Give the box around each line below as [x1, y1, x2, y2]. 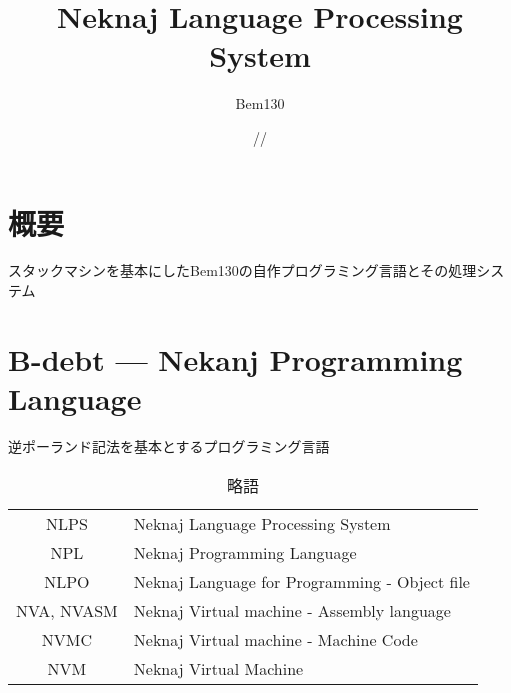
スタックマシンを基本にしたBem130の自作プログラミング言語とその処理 [8, 260, 477, 281]
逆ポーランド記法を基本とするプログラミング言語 [8, 435, 330, 456]
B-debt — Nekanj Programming [8, 338, 463, 379]
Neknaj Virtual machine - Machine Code [133, 627, 418, 651]
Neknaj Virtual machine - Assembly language [133, 598, 451, 622]
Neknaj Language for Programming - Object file [133, 569, 470, 593]
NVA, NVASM [16, 598, 118, 622]
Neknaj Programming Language [133, 540, 357, 564]
